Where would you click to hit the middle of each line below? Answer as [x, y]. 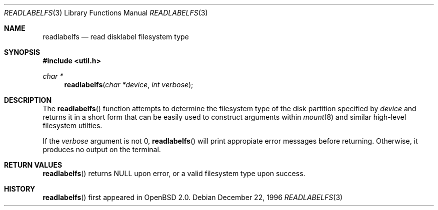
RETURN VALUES [33, 165]
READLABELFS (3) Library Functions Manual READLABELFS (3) [106, 13]
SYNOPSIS [22, 52]
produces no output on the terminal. [102, 149]
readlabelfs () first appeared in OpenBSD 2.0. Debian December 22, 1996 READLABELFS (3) [193, 197]
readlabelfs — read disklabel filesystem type [116, 37]
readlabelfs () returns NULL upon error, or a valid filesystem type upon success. [174, 173]
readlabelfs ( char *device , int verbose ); [129, 85]
